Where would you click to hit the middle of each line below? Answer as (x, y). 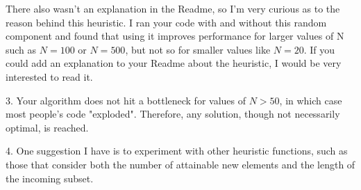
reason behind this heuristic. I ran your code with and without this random (166, 22)
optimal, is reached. (47, 127)
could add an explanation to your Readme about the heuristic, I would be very (174, 63)
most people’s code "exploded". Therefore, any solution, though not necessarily (173, 114)
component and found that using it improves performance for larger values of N (175, 36)
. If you (319, 49)
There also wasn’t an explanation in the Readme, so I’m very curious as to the (173, 8)
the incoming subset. (50, 178)
